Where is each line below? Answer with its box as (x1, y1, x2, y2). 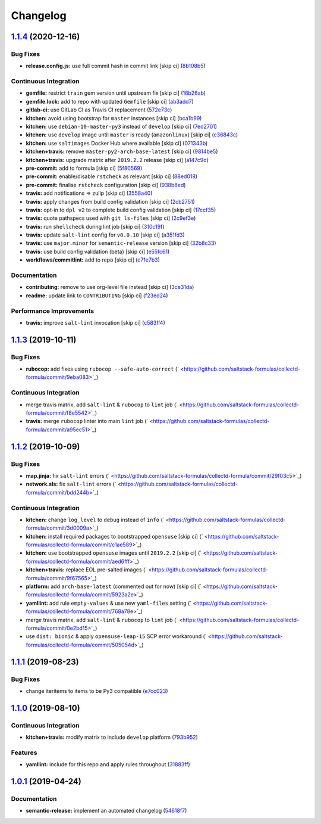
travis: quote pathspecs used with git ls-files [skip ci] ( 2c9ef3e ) (26, 214, 196, 222)
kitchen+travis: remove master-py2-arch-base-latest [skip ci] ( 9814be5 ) (26, 148, 218, 155)
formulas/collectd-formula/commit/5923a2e (26, 591, 134, 598)
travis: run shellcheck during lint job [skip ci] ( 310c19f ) (26, 223, 165, 230)
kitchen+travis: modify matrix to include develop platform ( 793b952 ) (26, 733, 199, 741)
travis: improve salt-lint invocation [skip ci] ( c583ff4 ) (26, 319, 166, 326)
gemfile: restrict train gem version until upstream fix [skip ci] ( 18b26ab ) (26, 89, 206, 97)
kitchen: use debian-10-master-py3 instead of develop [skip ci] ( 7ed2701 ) (26, 123, 217, 130)
